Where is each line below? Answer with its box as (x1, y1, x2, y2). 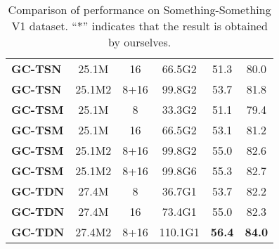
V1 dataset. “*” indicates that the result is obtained (11, 18, 268, 34)
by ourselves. (108, 34, 171, 50)
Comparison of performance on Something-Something (8, 1, 271, 18)
